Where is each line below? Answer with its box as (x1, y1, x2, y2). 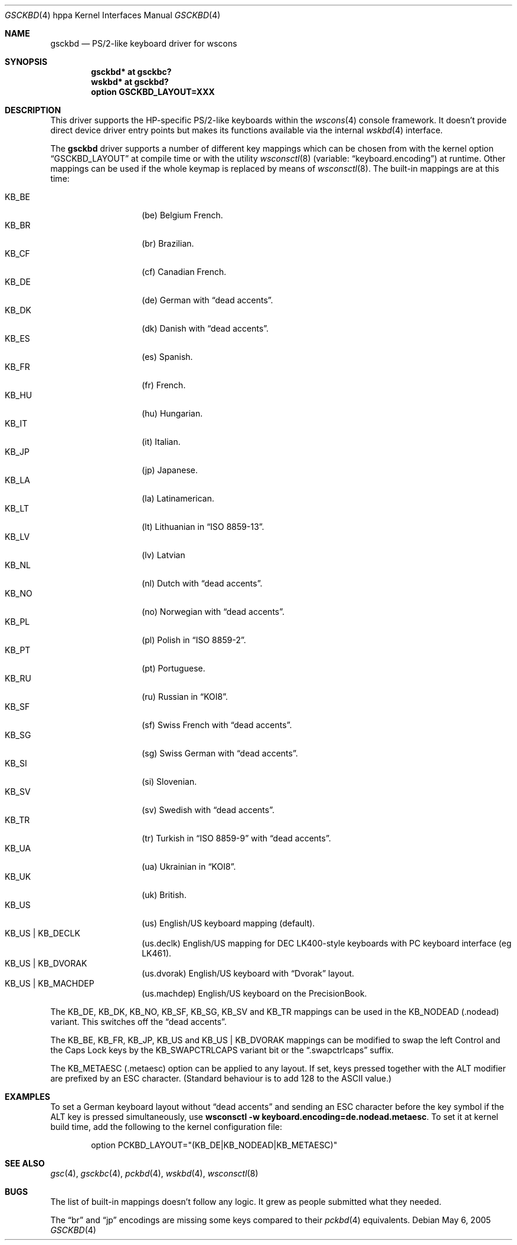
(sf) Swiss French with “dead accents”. (142, 720, 292, 730)
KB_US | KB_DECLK (5, 928, 80, 938)
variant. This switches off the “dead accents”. (50, 1017, 227, 1027)
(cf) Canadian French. (142, 267, 227, 277)
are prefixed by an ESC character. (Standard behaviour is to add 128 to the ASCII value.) (50, 1073, 392, 1083)
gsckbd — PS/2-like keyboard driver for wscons (50, 38, 237, 48)
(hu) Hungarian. (142, 408, 203, 418)
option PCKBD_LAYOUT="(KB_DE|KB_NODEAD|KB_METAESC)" (91, 1140, 338, 1150)
